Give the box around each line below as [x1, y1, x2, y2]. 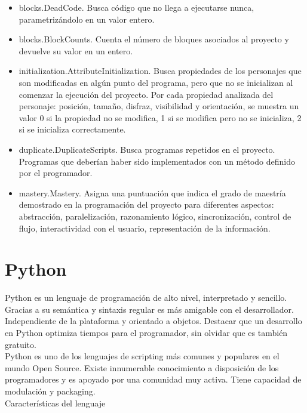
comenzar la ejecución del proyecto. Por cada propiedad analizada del [19, 88, 274, 100]
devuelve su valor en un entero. [19, 44, 133, 57]
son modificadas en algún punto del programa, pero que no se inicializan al [19, 76, 293, 88]
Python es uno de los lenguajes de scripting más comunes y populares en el [5, 350, 280, 362]
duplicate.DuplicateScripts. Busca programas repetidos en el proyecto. [19, 143, 275, 155]
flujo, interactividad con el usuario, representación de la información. [19, 221, 271, 234]
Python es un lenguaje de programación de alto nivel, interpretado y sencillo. [5, 291, 287, 304]
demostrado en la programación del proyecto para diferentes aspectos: [19, 198, 274, 211]
